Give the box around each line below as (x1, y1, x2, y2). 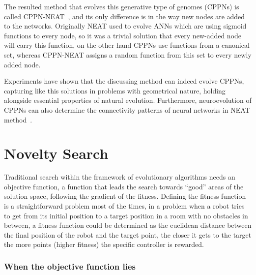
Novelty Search (4, 143, 109, 163)
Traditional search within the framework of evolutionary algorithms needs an (4, 172, 235, 182)
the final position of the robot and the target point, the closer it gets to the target (4, 229, 252, 240)
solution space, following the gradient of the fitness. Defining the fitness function (4, 191, 246, 201)
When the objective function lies (4, 260, 136, 272)
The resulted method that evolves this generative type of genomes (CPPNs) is (4, 1, 239, 11)
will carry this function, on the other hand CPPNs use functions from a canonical (4, 40, 250, 50)
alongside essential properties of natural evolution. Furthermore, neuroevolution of (4, 95, 252, 105)
